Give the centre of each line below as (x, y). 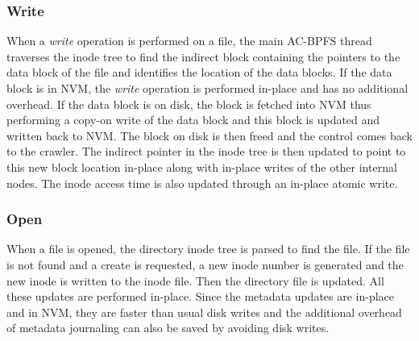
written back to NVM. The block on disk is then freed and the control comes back (209, 135)
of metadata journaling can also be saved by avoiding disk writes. (168, 328)
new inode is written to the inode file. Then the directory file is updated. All (195, 280)
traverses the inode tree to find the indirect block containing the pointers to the (203, 56)
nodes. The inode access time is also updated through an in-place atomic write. (202, 183)
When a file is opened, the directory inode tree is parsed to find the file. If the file (208, 249)
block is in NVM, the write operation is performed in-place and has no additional (207, 88)
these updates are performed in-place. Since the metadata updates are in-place (201, 296)
